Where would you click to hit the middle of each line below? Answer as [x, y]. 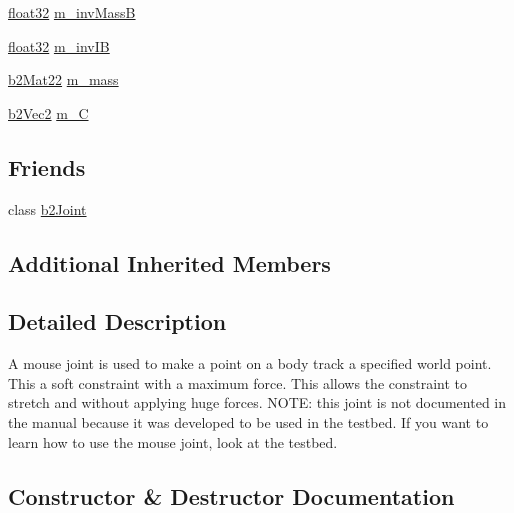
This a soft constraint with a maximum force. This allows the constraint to [238, 382]
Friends [47, 166]
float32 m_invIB [59, 45]
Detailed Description [117, 321]
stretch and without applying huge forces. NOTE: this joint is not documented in [257, 402]
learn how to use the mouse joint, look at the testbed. [173, 441]
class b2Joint [47, 208]
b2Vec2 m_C [48, 112]
